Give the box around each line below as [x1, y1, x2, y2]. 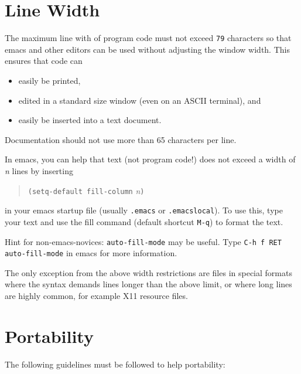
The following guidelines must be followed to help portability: [5, 358, 225, 370]
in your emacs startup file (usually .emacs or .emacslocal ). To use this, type [5, 204, 283, 216]
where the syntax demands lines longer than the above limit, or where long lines [5, 278, 292, 290]
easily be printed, [18, 74, 81, 86]
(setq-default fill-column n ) [28, 184, 145, 196]
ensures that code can [5, 55, 83, 67]
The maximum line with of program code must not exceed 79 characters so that [5, 32, 292, 44]
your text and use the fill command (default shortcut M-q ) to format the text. [5, 215, 283, 227]
